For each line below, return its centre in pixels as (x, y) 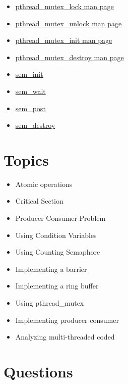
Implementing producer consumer (67, 320)
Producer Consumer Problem (60, 218)
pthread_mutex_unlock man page (69, 23)
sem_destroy (35, 125)
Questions (38, 371)
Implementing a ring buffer (57, 286)
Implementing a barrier (51, 269)
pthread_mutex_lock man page (65, 6)
